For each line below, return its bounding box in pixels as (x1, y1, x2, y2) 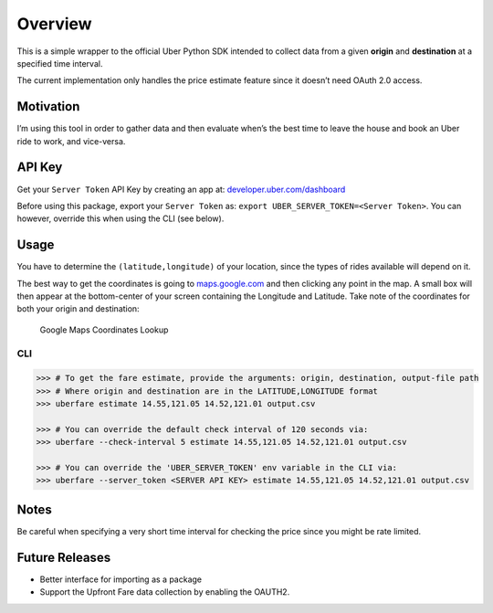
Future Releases (16, 549, 111, 565)
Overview (16, 14, 92, 34)
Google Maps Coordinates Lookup (39, 324, 169, 335)
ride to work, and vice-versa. (16, 135, 126, 146)
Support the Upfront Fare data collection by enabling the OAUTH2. (39, 587, 290, 597)
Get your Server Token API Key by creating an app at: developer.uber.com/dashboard (16, 184, 346, 195)
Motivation (16, 99, 80, 114)
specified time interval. (16, 58, 103, 69)
